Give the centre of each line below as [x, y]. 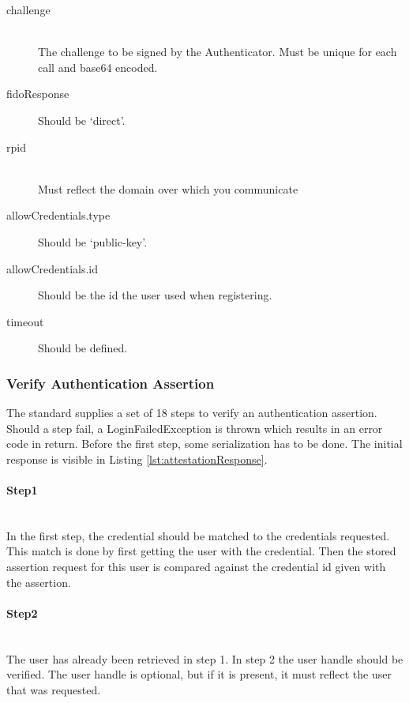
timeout [25, 321]
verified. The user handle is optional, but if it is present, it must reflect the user [199, 674]
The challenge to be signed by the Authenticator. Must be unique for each [218, 52]
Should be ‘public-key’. [93, 241]
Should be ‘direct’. [82, 120]
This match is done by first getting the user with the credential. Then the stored [201, 551]
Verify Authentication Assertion [111, 383]
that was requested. [54, 689]
